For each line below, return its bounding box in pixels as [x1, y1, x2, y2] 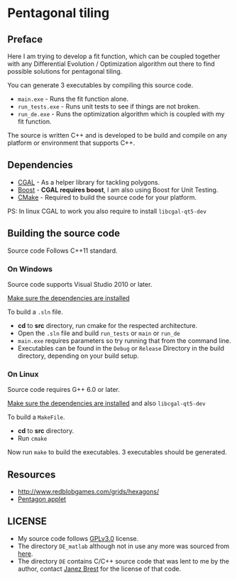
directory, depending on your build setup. [17, 351, 140, 360]
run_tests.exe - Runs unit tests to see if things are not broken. [17, 102, 200, 111]
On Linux [7, 369, 39, 379]
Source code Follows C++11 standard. [7, 246, 118, 255]
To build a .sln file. [7, 307, 63, 316]
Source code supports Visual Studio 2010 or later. [7, 280, 153, 288]
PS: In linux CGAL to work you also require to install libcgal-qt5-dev [7, 207, 207, 215]
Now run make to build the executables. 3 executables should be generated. [7, 448, 227, 456]
